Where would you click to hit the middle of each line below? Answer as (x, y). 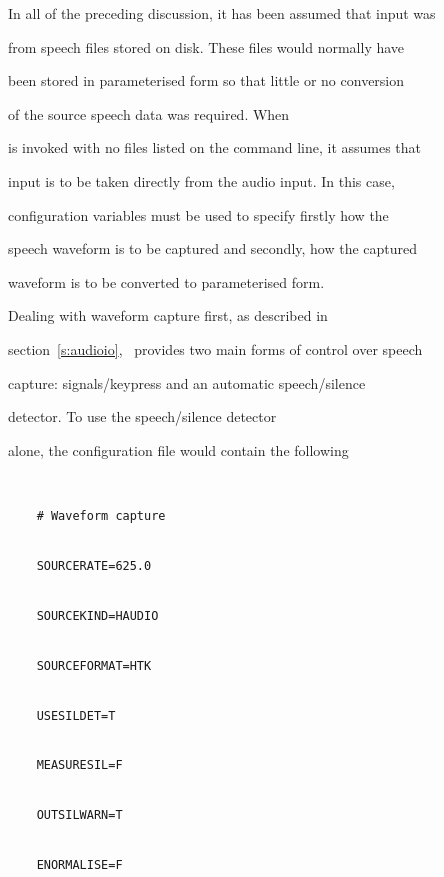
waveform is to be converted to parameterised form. (166, 281)
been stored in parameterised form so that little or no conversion (206, 80)
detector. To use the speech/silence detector (142, 416)
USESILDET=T (76, 715)
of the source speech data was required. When (149, 113)
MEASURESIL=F (79, 765)
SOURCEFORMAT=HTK (94, 665)
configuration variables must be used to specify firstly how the (198, 214)
